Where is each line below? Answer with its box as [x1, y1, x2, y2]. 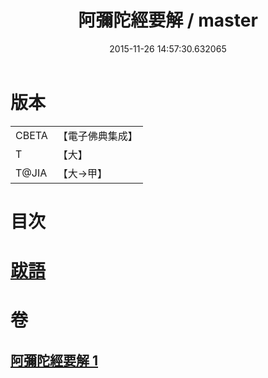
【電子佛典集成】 [57, 129, 138, 143]
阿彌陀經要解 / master [78, 9, 258, 32]
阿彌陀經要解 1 [10, 352, 99, 369]
